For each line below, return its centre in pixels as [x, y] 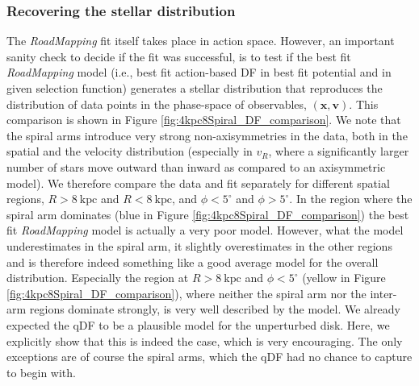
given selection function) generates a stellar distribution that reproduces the [195, 88]
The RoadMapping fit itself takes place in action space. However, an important [201, 41]
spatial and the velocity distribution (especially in [130, 151]
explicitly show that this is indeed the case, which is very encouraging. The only [205, 340]
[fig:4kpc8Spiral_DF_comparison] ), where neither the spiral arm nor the [186, 293]
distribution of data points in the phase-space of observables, [157, 104]
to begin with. [41, 372]
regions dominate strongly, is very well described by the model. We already [215, 309]
